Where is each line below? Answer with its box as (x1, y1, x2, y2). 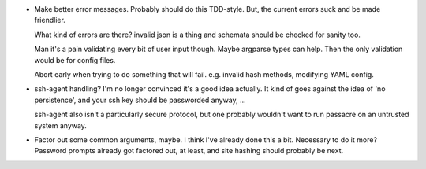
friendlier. (34, 16, 66, 25)
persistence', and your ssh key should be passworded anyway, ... (34, 95, 246, 105)
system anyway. (34, 120, 87, 130)
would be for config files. (34, 55, 116, 64)
